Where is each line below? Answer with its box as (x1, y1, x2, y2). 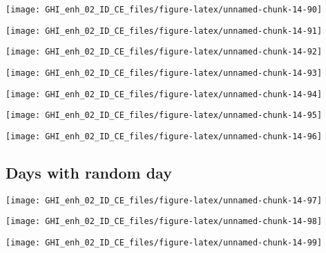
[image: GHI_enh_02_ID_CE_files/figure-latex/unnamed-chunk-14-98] (6, 216, 323, 227)
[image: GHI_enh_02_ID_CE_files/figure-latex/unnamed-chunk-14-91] (6, 26, 323, 36)
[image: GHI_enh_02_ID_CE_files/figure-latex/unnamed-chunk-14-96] (6, 131, 323, 141)
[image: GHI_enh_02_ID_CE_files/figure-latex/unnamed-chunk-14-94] (6, 89, 323, 99)
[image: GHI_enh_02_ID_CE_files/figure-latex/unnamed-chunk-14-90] (6, 5, 323, 14)
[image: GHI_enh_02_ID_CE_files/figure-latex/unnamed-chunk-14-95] (6, 110, 323, 121)
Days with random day (6, 161, 172, 183)
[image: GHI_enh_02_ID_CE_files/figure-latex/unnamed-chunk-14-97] (6, 195, 323, 205)
